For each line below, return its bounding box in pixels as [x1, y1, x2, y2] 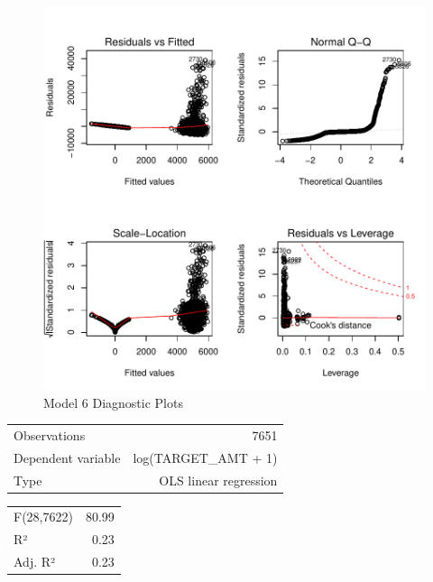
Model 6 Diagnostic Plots [43, 393, 183, 411]
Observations [14, 425, 86, 444]
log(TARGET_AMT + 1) [133, 448, 278, 467]
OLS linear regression [159, 470, 278, 489]
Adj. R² [14, 552, 56, 571]
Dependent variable [14, 448, 121, 467]
